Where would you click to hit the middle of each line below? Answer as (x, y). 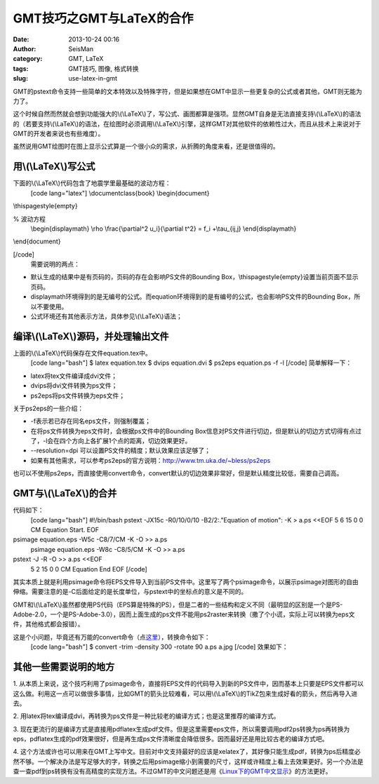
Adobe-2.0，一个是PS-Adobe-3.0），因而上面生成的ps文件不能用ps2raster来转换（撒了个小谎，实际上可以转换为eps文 (184, 614)
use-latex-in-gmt (93, 79)
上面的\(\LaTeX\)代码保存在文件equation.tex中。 (82, 353)
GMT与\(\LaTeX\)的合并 (65, 493)
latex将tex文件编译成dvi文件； (74, 376)
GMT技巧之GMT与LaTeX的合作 (103, 18)
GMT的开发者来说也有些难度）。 (59, 134)
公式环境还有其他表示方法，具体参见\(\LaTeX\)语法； (106, 316)
